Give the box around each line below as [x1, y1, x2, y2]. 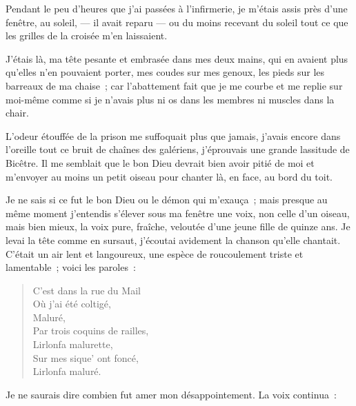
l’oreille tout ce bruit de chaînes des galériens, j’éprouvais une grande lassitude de [6, 142, 350, 156]
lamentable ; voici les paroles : [6, 260, 136, 274]
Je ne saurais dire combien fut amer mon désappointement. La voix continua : [6, 387, 337, 401]
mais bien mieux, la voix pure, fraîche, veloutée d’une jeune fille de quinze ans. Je [6, 219, 350, 234]
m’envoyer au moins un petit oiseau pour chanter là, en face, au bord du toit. [6, 169, 333, 183]
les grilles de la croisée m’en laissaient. [6, 28, 168, 43]
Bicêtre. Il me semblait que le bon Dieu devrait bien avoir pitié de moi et [6, 155, 315, 170]
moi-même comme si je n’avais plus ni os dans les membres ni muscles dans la [6, 92, 335, 106]
